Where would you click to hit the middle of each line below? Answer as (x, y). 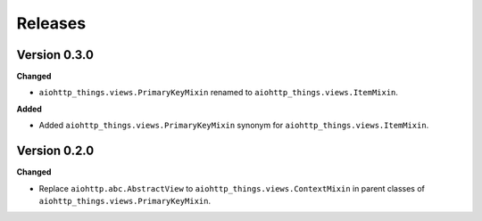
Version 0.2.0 (55, 151)
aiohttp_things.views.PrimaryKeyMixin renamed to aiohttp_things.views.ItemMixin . (219, 93)
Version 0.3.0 (55, 55)
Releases (51, 23)
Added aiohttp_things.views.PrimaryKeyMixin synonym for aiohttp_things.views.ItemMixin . (234, 126)
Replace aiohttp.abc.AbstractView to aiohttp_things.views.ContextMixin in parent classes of (232, 188)
